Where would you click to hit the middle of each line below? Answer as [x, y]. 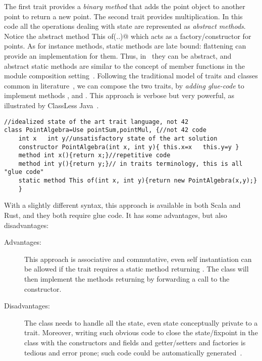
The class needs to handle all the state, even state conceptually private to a [141, 322]
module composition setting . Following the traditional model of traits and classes [131, 76]
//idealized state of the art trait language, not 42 [96, 122]
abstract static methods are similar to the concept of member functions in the [124, 65]
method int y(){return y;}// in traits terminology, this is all [130, 164]
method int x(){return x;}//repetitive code [94, 155]
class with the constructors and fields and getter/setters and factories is [135, 342]
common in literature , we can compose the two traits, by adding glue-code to [124, 85]
